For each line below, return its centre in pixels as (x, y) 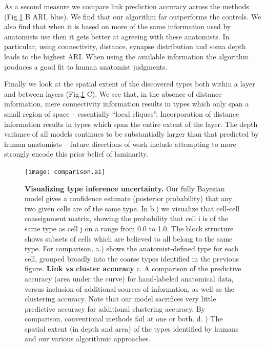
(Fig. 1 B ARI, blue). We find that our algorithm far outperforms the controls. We (133, 16)
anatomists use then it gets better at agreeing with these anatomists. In (117, 36)
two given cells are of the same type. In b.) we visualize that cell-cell (132, 208)
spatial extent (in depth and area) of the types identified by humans (132, 328)
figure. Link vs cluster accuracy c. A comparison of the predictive (133, 268)
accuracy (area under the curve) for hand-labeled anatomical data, (129, 278)
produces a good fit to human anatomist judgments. (86, 66)
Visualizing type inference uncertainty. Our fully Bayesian (125, 188)
